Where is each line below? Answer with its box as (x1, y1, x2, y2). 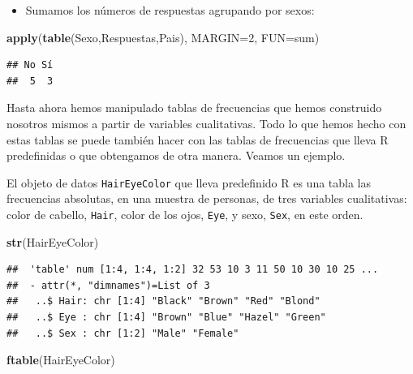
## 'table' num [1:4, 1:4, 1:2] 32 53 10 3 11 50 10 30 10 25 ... (6, 264, 379, 276)
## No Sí (6, 59, 54, 71)
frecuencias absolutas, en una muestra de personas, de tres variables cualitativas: (6, 190, 407, 207)
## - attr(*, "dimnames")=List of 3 (6, 279, 210, 291)
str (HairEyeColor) (6, 233, 99, 250)
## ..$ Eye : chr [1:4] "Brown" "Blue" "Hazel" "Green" (6, 312, 326, 324)
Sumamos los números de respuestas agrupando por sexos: (25, 2, 315, 18)
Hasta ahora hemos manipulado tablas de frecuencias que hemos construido (6, 99, 382, 116)
